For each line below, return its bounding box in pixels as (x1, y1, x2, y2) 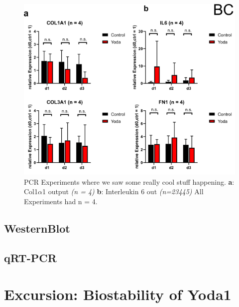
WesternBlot (4, 220, 70, 236)
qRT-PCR (4, 250, 57, 265)
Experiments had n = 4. (24, 196, 98, 206)
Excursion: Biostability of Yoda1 (4, 284, 232, 305)
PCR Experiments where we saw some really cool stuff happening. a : (24, 176, 235, 187)
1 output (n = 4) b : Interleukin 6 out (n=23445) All (42, 186, 204, 197)
